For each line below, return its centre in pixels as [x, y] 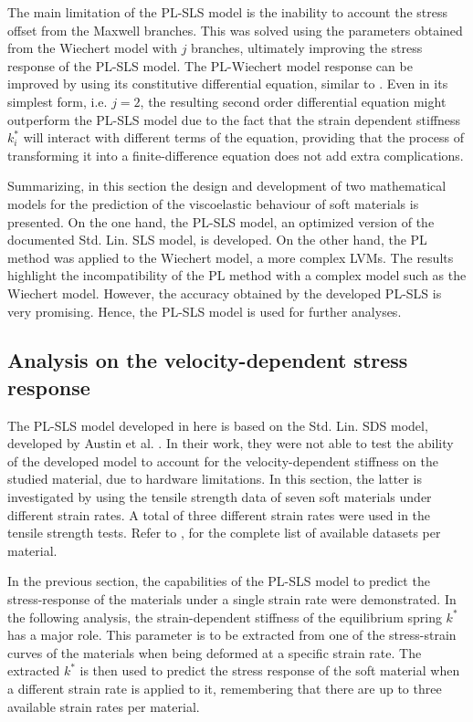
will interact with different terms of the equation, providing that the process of [243, 137]
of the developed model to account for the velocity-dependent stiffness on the [223, 460]
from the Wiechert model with [92, 48]
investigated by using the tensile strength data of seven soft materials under [220, 497]
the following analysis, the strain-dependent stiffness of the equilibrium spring [225, 617]
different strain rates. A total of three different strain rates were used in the [219, 514]
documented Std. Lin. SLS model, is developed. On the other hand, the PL [217, 240]
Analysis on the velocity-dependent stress [208, 360]
